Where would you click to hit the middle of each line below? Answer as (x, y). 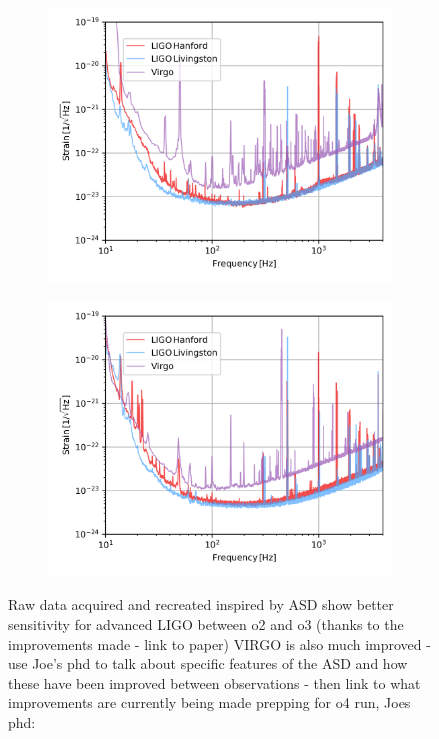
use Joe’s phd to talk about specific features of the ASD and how (208, 663)
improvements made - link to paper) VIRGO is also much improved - (219, 643)
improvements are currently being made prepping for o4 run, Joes (209, 702)
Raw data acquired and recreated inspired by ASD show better (201, 604)
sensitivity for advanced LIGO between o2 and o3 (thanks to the (206, 624)
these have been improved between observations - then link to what (214, 682)
